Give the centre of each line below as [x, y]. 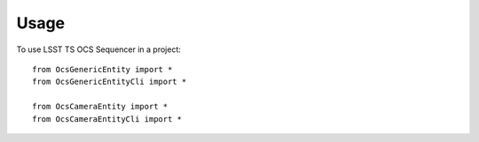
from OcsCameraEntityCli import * [107, 119]
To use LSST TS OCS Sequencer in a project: [99, 49]
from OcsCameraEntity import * [100, 107]
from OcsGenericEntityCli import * [110, 82]
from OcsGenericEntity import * [102, 69]
